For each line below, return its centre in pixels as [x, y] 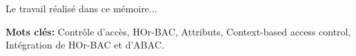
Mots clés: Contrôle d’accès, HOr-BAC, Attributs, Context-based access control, [178, 31]
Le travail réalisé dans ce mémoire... [81, 8]
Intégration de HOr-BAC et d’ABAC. [85, 45]
